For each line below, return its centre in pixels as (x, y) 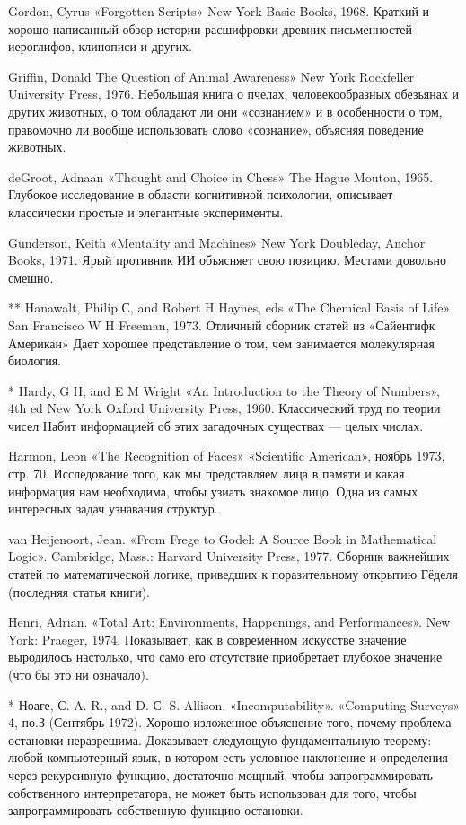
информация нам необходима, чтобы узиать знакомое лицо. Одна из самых (213, 491)
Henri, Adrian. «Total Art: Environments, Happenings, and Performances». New (229, 622)
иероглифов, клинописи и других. (100, 46)
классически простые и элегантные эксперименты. (146, 211)
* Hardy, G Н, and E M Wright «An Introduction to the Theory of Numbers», (224, 390)
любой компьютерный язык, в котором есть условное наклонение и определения (229, 757)
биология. (35, 360)
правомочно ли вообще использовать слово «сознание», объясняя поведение (216, 129)
